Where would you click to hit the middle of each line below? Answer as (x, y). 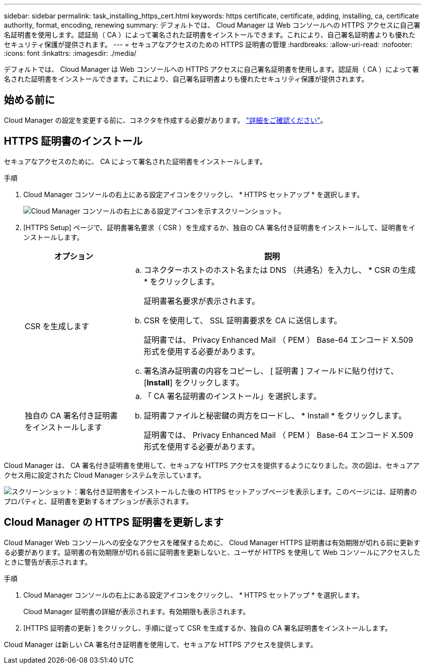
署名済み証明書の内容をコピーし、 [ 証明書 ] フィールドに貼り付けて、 (271, 371)
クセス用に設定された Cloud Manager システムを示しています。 (105, 475)
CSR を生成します (57, 326)
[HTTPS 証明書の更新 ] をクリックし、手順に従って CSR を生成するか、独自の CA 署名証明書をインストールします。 (208, 628)
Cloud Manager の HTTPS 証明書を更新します (114, 522)
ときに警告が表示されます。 (48, 562)
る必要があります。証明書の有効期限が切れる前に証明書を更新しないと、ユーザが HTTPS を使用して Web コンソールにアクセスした (212, 552)
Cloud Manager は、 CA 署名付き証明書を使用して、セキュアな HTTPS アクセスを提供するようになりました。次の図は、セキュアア (212, 465)
